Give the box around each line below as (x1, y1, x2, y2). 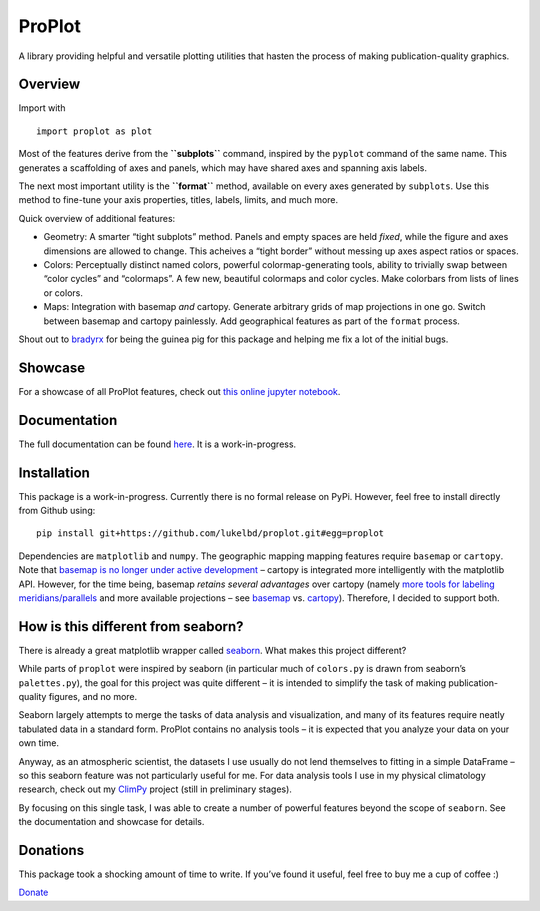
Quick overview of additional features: (18, 212, 176, 224)
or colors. (43, 286, 84, 299)
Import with (18, 102, 66, 114)
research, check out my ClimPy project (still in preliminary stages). (18, 783, 292, 795)
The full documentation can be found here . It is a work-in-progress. (18, 438, 297, 450)
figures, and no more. (48, 691, 138, 703)
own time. (18, 737, 60, 749)
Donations (18, 842, 85, 859)
